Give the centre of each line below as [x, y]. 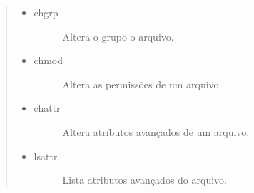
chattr [47, 108]
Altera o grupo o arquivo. [118, 36]
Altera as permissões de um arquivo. [142, 84]
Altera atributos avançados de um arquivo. [156, 131]
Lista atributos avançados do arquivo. [144, 180]
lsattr [46, 156]
